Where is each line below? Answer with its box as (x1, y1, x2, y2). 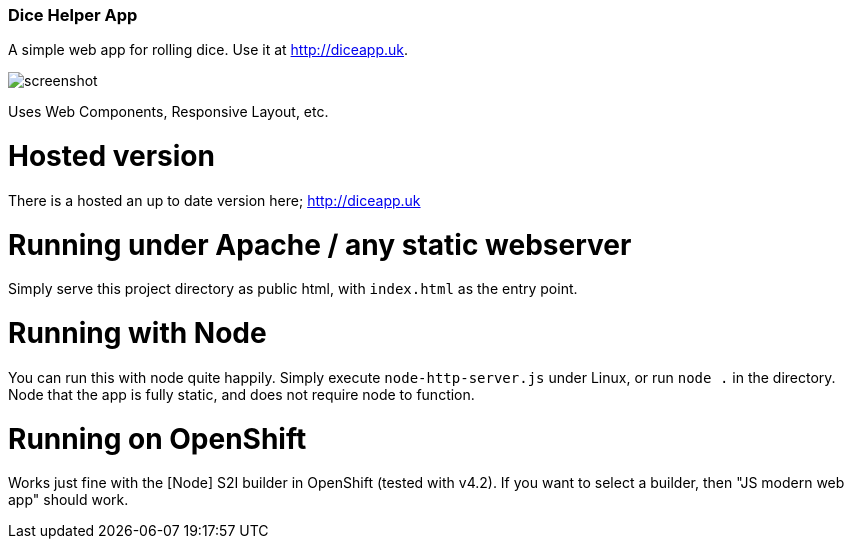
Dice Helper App (8, 5, 138, 25)
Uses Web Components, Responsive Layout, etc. (8, 103, 329, 121)
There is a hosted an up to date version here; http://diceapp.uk (8, 191, 421, 209)
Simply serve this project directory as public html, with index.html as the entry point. (8, 280, 578, 298)
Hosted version (8, 139, 215, 174)
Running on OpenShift (8, 421, 307, 456)
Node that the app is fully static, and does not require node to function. (8, 385, 475, 403)
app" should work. (8, 491, 129, 509)
